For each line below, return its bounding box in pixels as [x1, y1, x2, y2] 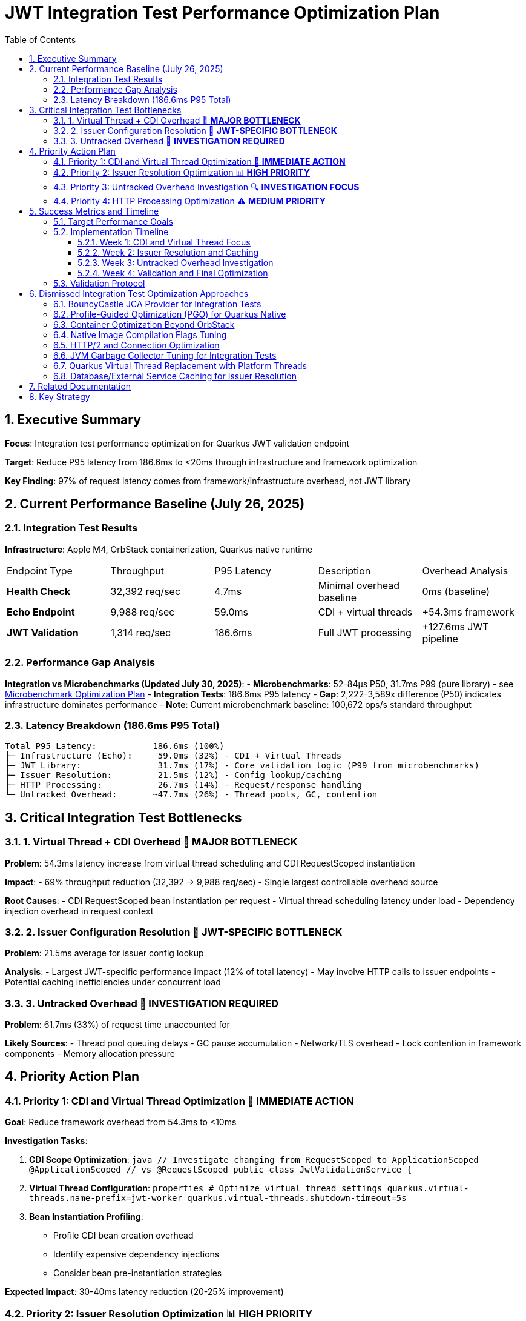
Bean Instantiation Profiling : [29, 1211, 143, 1222]
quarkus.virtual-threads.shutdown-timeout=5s [187, 1193, 407, 1203]
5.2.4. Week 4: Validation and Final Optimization [77, 267, 268, 278]
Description [318, 564, 371, 577]
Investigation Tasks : [5, 1136, 88, 1146]
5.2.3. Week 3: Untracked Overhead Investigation [77, 257, 274, 268]
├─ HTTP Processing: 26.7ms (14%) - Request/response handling [5, 780, 363, 790]
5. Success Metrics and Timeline [29, 205, 159, 216]
